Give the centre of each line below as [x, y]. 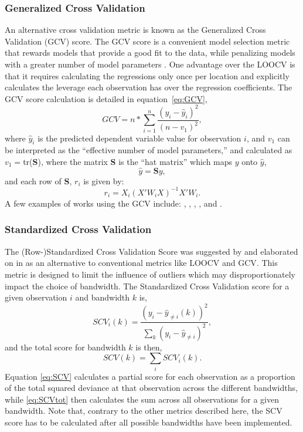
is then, [149, 347]
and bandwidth [103, 297]
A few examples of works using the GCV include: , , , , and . [114, 203]
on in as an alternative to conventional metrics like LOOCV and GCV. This [141, 263]
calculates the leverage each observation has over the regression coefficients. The [149, 87]
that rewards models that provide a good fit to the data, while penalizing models [150, 53]
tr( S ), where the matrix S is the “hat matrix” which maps [128, 162]
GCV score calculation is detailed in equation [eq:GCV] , [106, 98]
